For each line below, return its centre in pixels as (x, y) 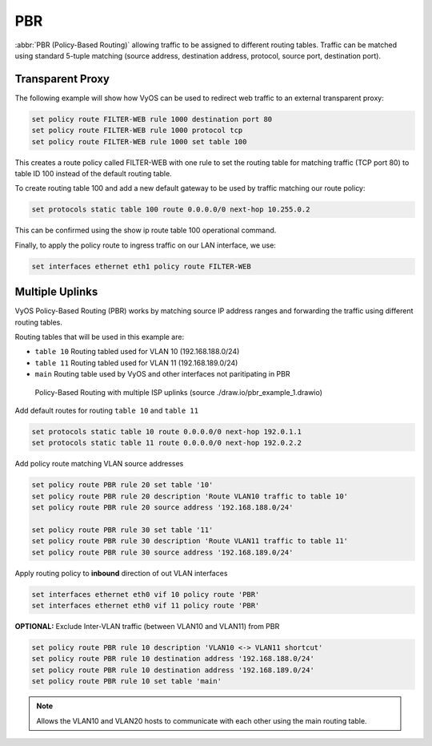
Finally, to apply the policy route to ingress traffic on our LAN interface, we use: (145, 245)
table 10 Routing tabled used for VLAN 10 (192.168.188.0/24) (137, 352)
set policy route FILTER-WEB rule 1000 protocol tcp (137, 131)
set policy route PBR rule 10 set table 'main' (126, 681)
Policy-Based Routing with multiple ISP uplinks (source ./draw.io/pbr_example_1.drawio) (179, 392)
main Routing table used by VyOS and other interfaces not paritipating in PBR (162, 374)
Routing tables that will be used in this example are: (99, 337)
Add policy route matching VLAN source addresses (99, 464)
